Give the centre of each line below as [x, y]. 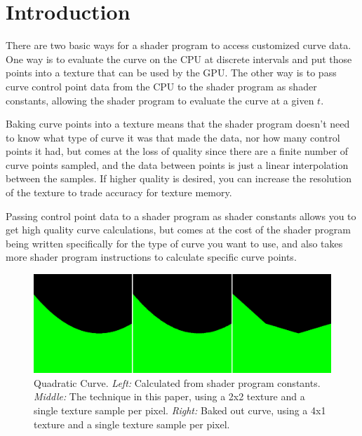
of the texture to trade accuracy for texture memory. [119, 192]
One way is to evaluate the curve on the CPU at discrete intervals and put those [179, 59]
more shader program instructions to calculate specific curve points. [151, 257]
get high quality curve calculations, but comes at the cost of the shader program [179, 230]
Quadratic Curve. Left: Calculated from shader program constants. [177, 382]
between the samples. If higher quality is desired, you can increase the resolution [179, 178]
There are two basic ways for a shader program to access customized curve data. [179, 45]
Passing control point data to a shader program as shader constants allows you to [181, 216]
